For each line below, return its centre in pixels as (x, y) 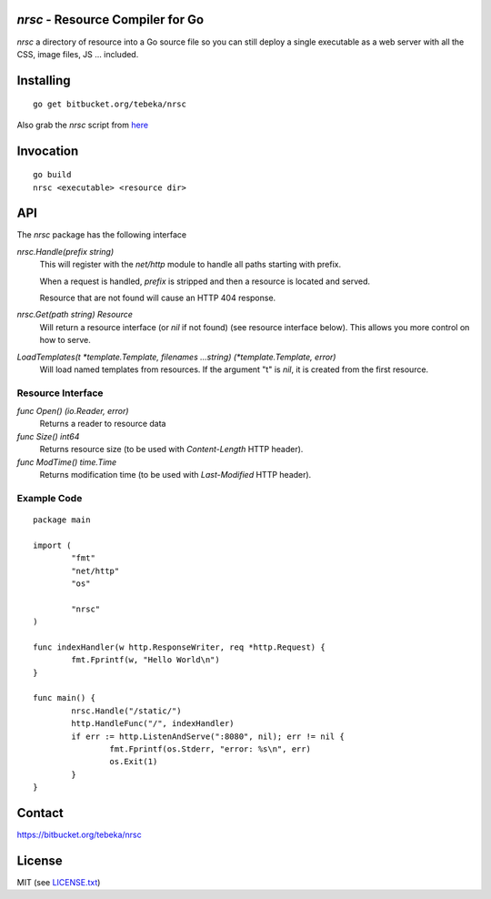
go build (52, 175)
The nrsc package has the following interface (102, 235)
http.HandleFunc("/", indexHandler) (153, 724)
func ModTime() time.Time (67, 462)
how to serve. (65, 340)
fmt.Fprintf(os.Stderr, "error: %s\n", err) (210, 749)
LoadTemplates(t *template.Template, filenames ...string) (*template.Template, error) (176, 357)
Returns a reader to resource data (103, 424)
